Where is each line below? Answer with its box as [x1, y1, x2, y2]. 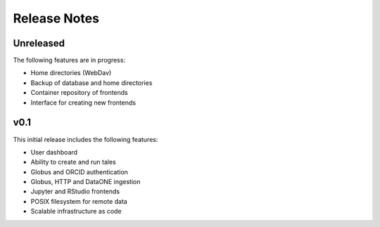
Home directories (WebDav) [30, 69, 112, 77]
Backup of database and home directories [30, 78, 153, 87]
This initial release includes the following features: [13, 135, 158, 143]
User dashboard [30, 148, 77, 156]
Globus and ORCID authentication [30, 167, 128, 176]
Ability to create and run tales [30, 158, 116, 167]
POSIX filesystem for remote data [30, 197, 128, 205]
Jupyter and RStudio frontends [30, 187, 120, 196]
